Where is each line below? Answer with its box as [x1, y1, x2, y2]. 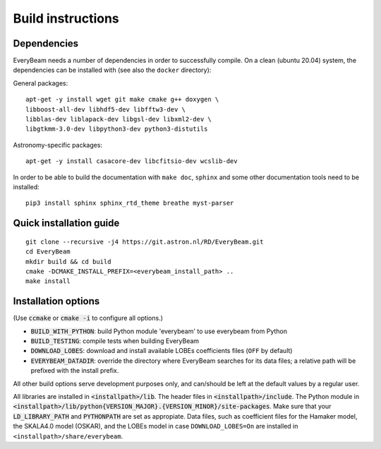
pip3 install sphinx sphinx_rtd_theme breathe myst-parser [25, 199, 234, 208]
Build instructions [13, 11, 119, 26]
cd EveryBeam [25, 248, 71, 256]
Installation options [13, 295, 100, 307]
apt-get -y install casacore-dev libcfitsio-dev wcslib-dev [25, 157, 238, 165]
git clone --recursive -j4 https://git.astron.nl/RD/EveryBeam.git [25, 237, 264, 246]
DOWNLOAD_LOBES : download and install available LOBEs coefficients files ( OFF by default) [30, 347, 293, 355]
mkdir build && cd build [25, 258, 111, 265]
